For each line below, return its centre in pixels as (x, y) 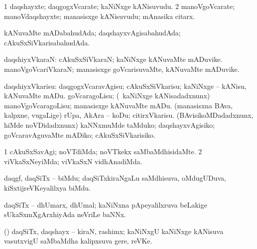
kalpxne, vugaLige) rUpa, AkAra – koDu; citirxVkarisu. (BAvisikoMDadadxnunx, (129, 115)
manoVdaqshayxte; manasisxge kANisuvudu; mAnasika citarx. (100, 16)
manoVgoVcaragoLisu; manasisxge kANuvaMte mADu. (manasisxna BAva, (119, 105)
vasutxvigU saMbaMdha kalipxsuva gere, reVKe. (78, 241)
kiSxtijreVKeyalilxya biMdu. (47, 187)
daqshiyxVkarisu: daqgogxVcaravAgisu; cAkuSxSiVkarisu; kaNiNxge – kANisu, (125, 86)
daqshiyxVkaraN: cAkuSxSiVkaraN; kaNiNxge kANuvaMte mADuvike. (113, 59)
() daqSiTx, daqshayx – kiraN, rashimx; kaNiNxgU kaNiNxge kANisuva (114, 231)
